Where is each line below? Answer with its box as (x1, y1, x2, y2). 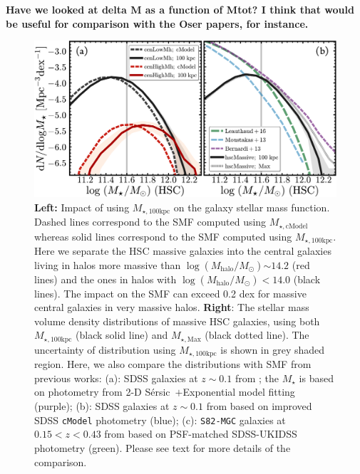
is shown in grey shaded (220, 342, 325, 357)
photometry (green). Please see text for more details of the (34, 440, 291, 455)
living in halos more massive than (34, 257, 181, 272)
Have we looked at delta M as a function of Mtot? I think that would (6, 2, 354, 16)
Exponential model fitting (182, 384, 295, 399)
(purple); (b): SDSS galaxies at (34, 399, 170, 414)
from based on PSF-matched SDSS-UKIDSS (104, 426, 297, 441)
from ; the (235, 370, 279, 385)
